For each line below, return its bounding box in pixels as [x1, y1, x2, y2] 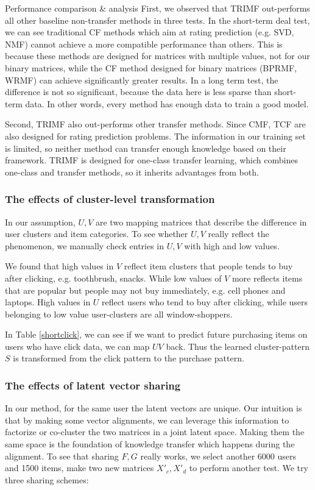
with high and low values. [184, 239, 280, 252]
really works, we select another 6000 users [140, 449, 296, 462]
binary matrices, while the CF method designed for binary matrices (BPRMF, [5, 61, 297, 74]
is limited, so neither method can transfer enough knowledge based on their [5, 141, 286, 154]
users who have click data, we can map [5, 339, 150, 352]
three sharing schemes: [5, 473, 89, 486]
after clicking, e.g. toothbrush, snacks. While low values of [5, 271, 222, 284]
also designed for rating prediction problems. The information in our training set [5, 129, 306, 142]
